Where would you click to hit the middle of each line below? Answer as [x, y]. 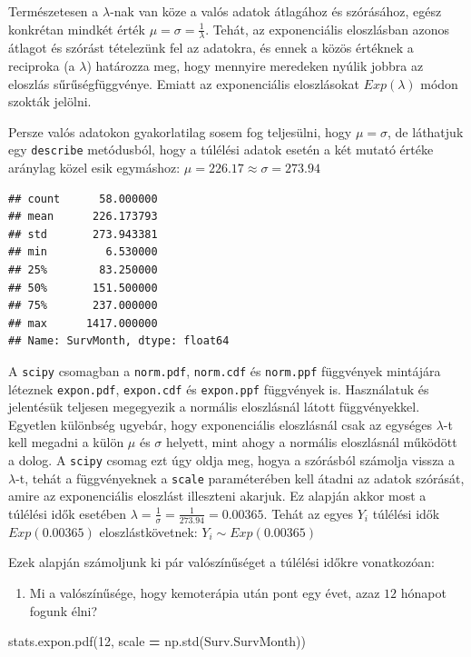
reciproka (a [42, 66]
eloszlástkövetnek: [148, 531]
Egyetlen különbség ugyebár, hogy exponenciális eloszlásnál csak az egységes [221, 424]
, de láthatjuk [426, 131]
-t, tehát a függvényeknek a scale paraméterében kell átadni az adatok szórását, [240, 478]
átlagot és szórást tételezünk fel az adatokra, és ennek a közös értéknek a [211, 48]
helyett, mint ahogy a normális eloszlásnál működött [312, 442]
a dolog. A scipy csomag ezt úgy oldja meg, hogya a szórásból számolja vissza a [232, 460]
